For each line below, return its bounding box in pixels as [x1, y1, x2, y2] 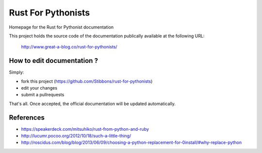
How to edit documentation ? [9, 57, 98, 65]
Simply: [9, 69, 24, 75]
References [9, 113, 45, 122]
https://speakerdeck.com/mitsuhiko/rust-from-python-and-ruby [21, 126, 149, 132]
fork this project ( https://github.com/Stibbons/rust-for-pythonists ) [21, 78, 153, 84]
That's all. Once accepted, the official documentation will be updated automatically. [9, 101, 176, 107]
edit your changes [21, 85, 58, 91]
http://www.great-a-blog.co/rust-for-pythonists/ [21, 44, 117, 50]
